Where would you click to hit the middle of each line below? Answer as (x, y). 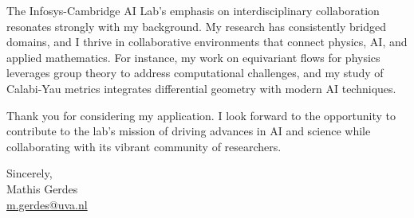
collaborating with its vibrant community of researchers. (144, 146)
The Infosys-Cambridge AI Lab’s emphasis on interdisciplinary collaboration (193, 10)
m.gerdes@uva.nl (47, 204)
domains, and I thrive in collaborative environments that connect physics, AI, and (207, 42)
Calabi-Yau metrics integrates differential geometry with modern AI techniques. (201, 88)
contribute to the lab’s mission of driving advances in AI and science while (189, 131)
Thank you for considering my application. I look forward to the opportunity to (201, 115)
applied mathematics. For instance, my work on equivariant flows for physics (193, 57)
